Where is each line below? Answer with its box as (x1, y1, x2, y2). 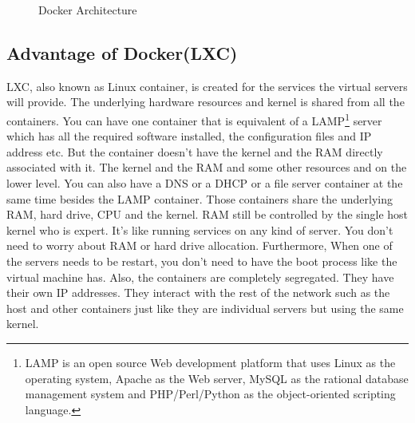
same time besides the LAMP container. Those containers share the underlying (6, 190, 393, 207)
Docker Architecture (38, 2, 137, 18)
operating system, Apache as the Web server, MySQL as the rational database (25, 370, 409, 386)
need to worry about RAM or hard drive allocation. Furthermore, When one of (6, 237, 393, 254)
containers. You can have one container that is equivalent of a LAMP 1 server (6, 109, 382, 128)
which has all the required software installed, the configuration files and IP (6, 128, 372, 144)
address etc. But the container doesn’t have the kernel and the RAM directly (6, 143, 383, 160)
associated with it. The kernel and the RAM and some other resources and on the (6, 159, 407, 176)
